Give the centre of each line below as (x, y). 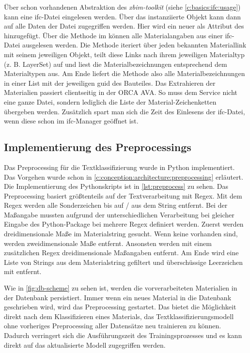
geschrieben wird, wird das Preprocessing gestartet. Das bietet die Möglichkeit (120, 307)
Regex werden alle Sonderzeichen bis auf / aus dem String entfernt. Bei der (116, 205)
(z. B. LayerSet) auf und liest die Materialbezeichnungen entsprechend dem (116, 64)
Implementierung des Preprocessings (98, 147)
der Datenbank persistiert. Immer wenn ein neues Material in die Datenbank (118, 297)
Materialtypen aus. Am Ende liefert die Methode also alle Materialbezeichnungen (125, 73)
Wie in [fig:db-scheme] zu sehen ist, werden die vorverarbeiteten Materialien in (121, 288)
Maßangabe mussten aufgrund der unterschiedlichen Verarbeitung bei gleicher (119, 214)
